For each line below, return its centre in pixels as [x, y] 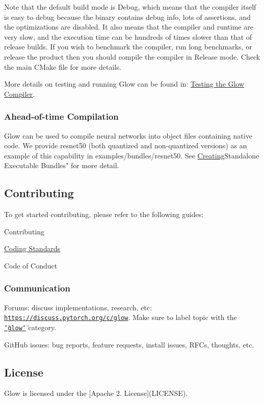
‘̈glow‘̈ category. [30, 327]
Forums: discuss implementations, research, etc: [78, 307]
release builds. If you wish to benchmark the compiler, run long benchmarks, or [128, 47]
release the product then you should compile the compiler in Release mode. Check [132, 56]
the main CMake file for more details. [63, 66]
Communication [37, 288]
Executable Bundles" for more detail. [62, 165]
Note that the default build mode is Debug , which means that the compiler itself [130, 7]
